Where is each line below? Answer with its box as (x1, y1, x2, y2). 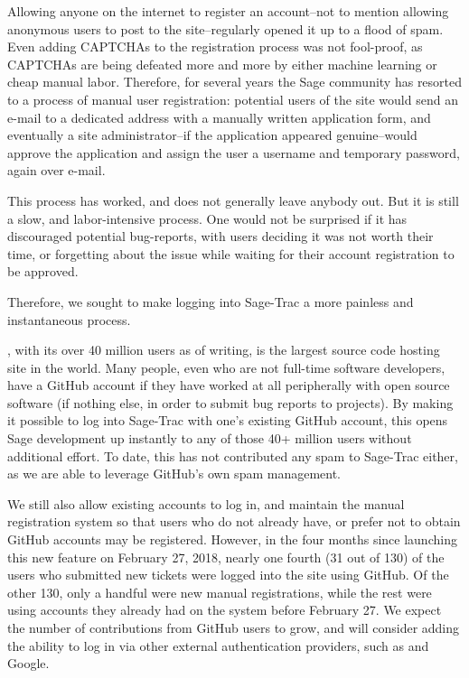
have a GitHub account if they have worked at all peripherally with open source (7, 376, 450, 395)
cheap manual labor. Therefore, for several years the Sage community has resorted (7, 72, 463, 91)
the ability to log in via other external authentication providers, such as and (7, 636, 429, 655)
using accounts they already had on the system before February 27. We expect (7, 600, 442, 619)
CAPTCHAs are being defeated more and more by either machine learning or (7, 54, 437, 73)
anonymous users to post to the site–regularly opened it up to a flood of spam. (7, 19, 444, 38)
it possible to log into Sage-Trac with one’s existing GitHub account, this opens (7, 411, 448, 430)
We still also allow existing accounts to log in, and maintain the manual (7, 494, 405, 513)
